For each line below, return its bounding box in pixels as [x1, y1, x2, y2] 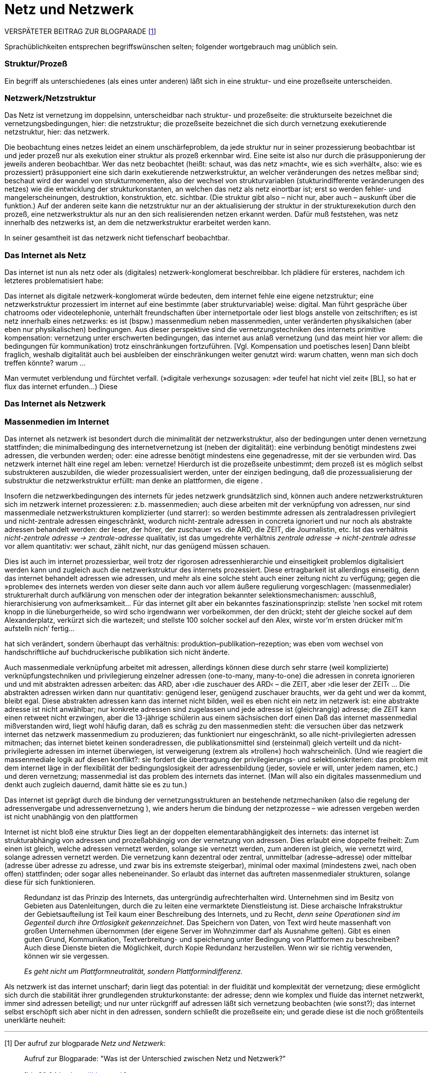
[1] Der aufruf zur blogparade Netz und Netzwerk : [4, 1039, 166, 1048]
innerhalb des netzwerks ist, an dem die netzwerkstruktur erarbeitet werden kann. [4, 218, 271, 227]
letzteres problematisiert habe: [4, 276, 104, 285]
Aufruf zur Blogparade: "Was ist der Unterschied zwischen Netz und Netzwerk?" [24, 1054, 286, 1063]
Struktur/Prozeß [4, 59, 67, 69]
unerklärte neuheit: [4, 1016, 66, 1025]
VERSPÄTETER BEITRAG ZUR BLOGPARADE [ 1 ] [4, 27, 156, 35]
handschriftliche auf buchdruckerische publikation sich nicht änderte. [4, 648, 230, 657]
